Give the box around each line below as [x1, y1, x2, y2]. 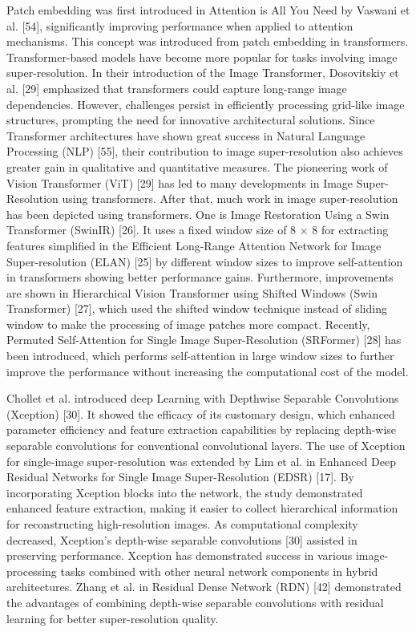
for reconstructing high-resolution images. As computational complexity [6, 516, 358, 532]
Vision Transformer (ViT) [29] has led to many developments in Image [6, 174, 353, 191]
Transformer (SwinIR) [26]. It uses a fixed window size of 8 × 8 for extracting [6, 221, 389, 238]
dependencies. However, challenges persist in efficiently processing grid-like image [6, 95, 405, 112]
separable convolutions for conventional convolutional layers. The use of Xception [6, 437, 406, 454]
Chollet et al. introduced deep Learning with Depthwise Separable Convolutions [6, 390, 399, 407]
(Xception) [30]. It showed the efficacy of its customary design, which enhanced [6, 405, 395, 422]
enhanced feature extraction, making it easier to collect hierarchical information [6, 500, 398, 517]
